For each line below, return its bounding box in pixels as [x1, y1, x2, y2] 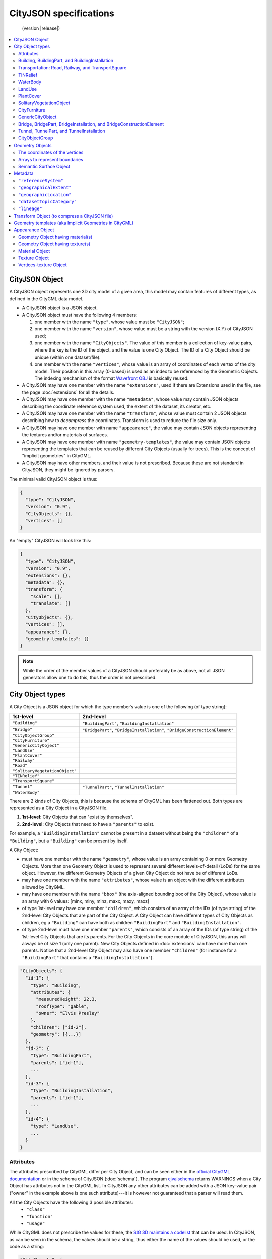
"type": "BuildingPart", [30, 1053, 92, 1059]
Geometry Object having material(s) [18, 234, 93, 240]
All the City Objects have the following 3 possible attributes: [9, 1199, 133, 1205]
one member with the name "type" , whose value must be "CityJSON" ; [34, 319, 185, 325]
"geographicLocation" [18, 192, 72, 197]
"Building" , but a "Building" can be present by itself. [9, 837, 128, 844]
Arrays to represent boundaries [18, 156, 83, 162]
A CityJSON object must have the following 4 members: [22, 312, 138, 318]
